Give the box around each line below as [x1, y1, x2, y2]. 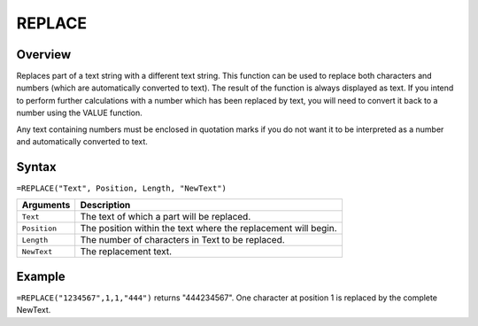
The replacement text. [80, 245, 173, 258]
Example [16, 268, 66, 283]
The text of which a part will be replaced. [80, 211, 251, 223]
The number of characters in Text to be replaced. [80, 234, 285, 246]
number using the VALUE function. [16, 107, 143, 119]
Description [80, 199, 131, 212]
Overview [16, 47, 72, 62]
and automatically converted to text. [16, 136, 148, 147]
